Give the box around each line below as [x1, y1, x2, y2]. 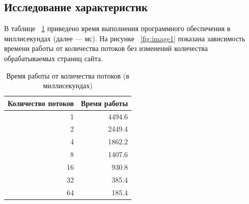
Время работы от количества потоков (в [6, 70, 129, 81]
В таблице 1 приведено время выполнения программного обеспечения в [4, 23, 231, 34]
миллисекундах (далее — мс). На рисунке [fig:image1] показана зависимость [4, 33, 245, 43]
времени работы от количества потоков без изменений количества [4, 43, 208, 54]
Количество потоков [8, 97, 74, 108]
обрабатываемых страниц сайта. [4, 53, 103, 63]
